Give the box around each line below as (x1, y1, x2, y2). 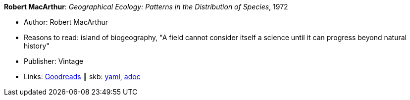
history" (24, 42, 50, 50)
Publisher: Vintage (24, 57, 84, 65)
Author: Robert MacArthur (24, 18, 108, 26)
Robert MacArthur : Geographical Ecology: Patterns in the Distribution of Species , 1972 (4, 2, 288, 11)
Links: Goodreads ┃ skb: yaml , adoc (24, 72, 141, 81)
